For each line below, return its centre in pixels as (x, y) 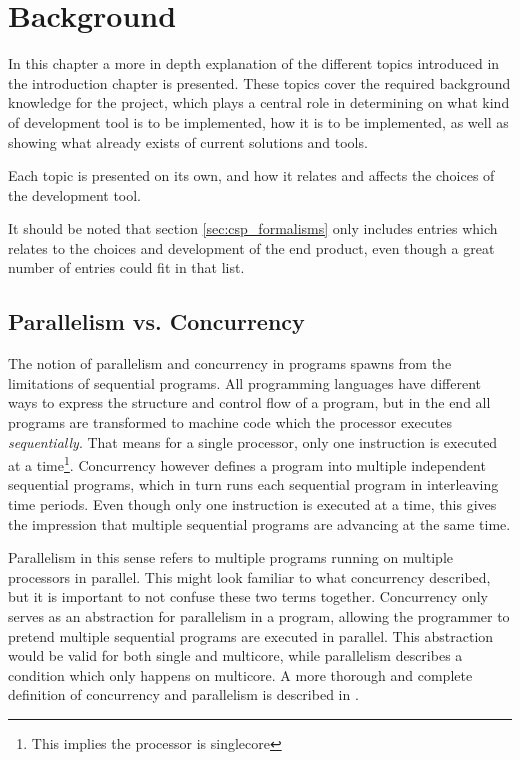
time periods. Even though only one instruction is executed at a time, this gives (252, 504)
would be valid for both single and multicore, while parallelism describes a (235, 655)
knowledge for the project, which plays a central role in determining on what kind (259, 102)
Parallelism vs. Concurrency (156, 321)
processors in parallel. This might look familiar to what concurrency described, (249, 576)
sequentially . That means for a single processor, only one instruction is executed (253, 441)
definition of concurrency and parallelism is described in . (183, 694)
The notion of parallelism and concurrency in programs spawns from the (230, 363)
